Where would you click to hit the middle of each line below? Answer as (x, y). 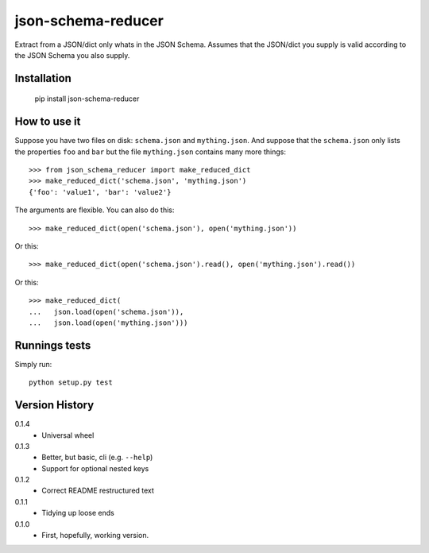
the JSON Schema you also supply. (72, 55)
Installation (43, 78)
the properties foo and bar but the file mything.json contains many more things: (150, 152)
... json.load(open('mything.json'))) (108, 323)
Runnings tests (53, 345)
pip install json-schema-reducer (87, 99)
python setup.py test (71, 383)
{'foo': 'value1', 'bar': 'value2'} (100, 192)
